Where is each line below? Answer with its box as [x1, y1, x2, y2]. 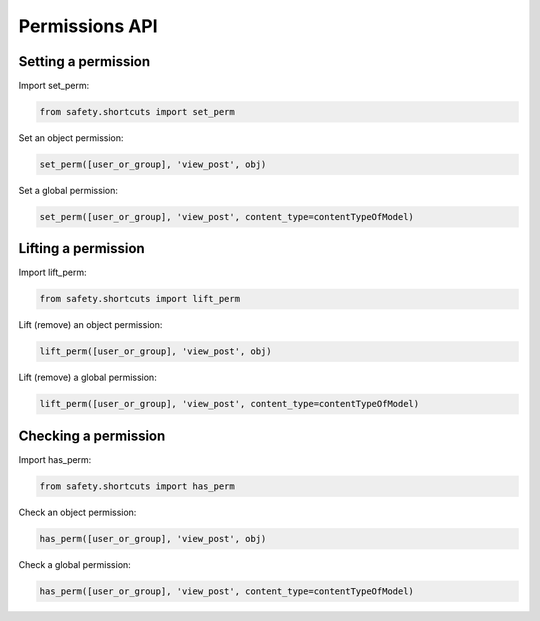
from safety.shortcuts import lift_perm [39, 293, 240, 305]
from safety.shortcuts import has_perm [39, 480, 235, 492]
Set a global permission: [18, 185, 119, 196]
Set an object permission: [18, 132, 124, 144]
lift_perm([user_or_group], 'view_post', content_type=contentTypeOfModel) [39, 398, 420, 410]
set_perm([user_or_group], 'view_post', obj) [39, 159, 267, 170]
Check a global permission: [18, 558, 132, 570]
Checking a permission [18, 427, 166, 444]
